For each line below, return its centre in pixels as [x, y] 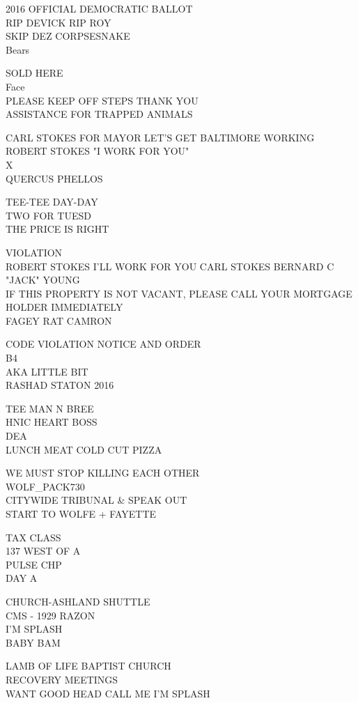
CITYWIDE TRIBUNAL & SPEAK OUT [96, 500]
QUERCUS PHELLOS [54, 178]
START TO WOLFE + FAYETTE [81, 513]
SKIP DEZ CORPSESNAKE [68, 36]
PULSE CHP [34, 564]
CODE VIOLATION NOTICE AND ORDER [103, 344]
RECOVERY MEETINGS [62, 679]
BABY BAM [33, 642]
